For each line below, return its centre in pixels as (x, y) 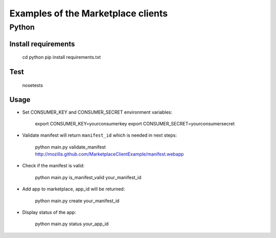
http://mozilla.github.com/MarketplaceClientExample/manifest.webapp (109, 154)
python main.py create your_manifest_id (77, 201)
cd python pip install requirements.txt (62, 57)
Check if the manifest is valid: (53, 166)
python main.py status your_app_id (72, 224)
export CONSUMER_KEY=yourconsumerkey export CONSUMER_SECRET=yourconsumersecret (135, 123)
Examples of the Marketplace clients (89, 13)
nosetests (33, 85)
